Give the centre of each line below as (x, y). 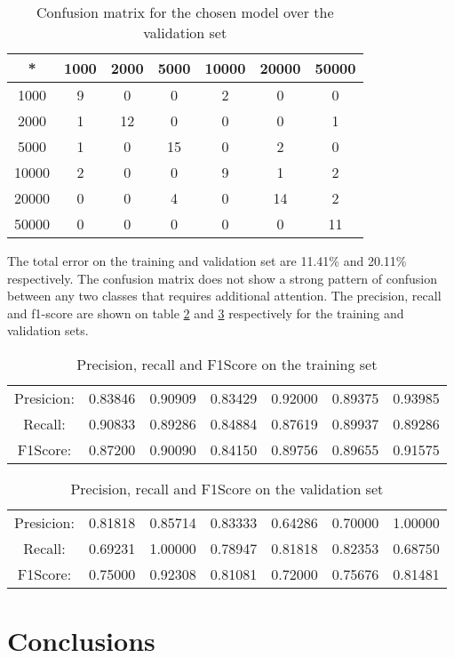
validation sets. (48, 330)
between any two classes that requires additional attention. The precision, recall (224, 296)
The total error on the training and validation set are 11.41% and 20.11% (207, 261)
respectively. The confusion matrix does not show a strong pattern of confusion (223, 278)
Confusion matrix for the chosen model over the (185, 12)
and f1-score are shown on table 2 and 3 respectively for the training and (206, 313)
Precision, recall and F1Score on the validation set (227, 488)
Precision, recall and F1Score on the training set (227, 364)
